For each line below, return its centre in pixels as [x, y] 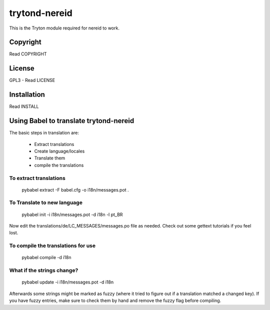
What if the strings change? [44, 270]
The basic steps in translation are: [44, 133]
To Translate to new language [46, 202]
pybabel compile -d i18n [46, 257]
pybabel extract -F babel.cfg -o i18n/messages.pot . [75, 189]
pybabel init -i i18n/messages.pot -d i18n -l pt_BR [72, 214]
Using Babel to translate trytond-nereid [72, 121]
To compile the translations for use [52, 246]
